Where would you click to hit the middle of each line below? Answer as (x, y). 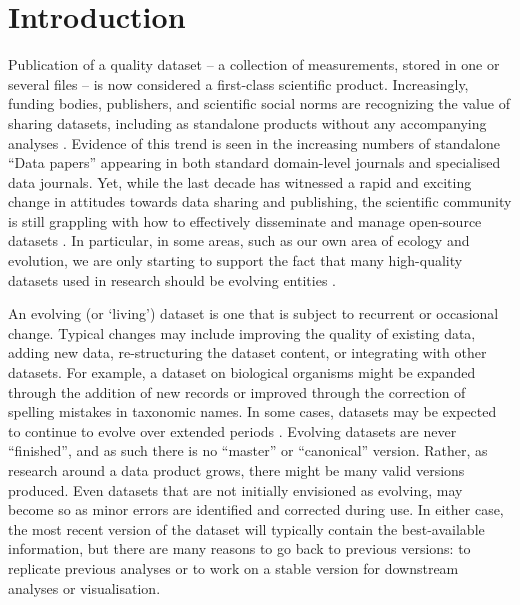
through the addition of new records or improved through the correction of (237, 391)
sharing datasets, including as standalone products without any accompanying (247, 122)
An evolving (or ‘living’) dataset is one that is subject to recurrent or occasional (253, 313)
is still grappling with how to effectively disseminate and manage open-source (245, 220)
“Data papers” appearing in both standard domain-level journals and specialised (254, 162)
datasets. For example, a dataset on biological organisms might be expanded (242, 372)
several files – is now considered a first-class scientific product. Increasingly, (238, 83)
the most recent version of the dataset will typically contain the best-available (246, 528)
